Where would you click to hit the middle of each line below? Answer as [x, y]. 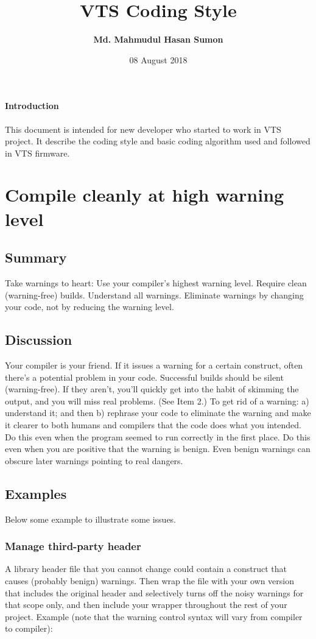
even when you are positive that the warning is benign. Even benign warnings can [158, 449]
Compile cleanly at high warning [145, 195]
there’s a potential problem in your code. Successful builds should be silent [144, 377]
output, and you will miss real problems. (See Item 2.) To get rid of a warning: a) [157, 401]
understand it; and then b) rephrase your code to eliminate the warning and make [158, 413]
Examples [36, 493]
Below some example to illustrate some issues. [91, 519]
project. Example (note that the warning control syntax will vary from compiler [154, 616]
